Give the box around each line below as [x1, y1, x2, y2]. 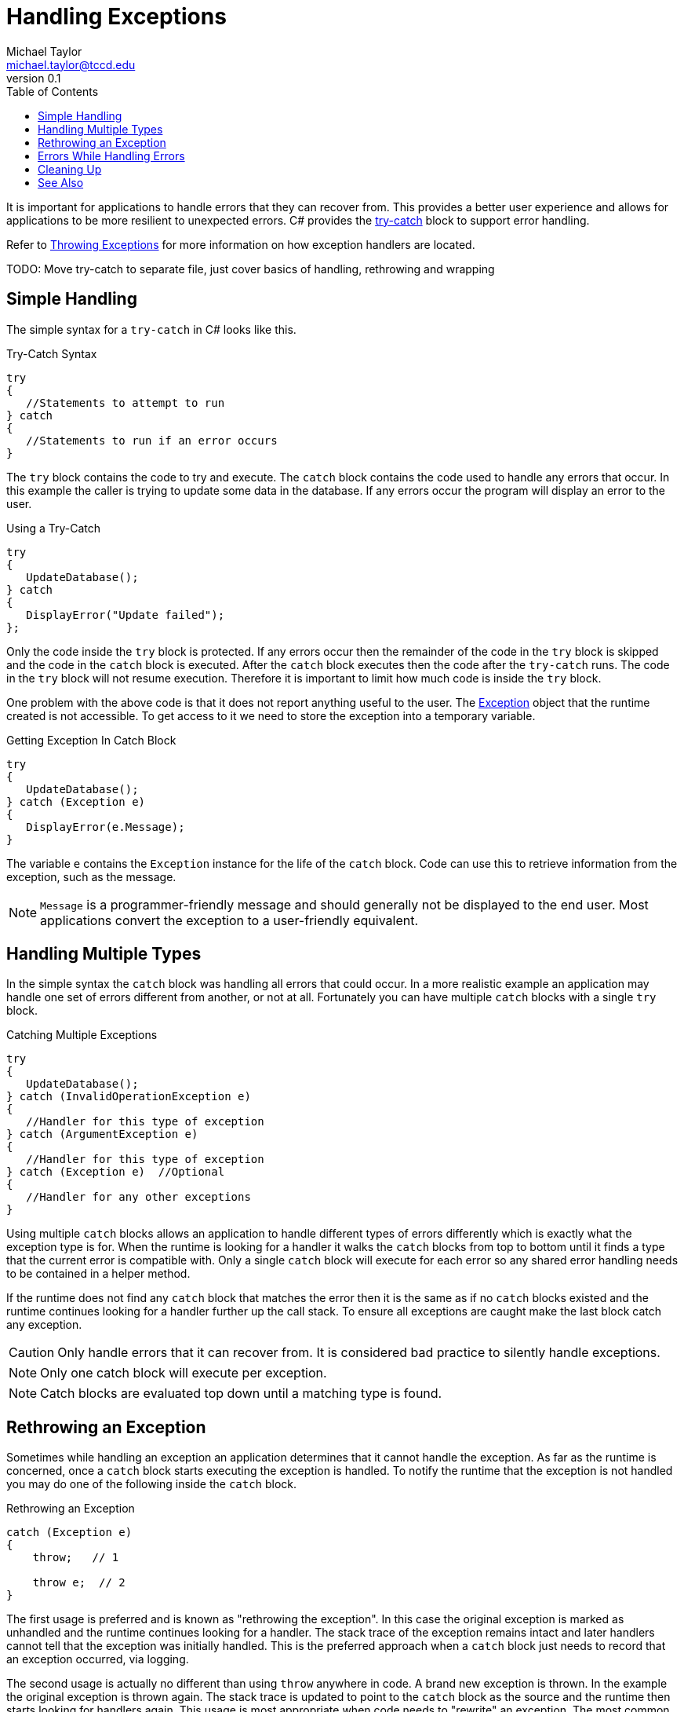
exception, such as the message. [6, 869, 176, 883]
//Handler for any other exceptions [26, 1191, 251, 1204]
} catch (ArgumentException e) [6, 1128, 198, 1141]
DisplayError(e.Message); [26, 820, 185, 833]
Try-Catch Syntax [6, 346, 97, 360]
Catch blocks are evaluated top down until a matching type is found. [40, 1385, 442, 1402]
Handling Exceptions [6, 3, 227, 30]
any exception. [6, 1318, 82, 1332]
